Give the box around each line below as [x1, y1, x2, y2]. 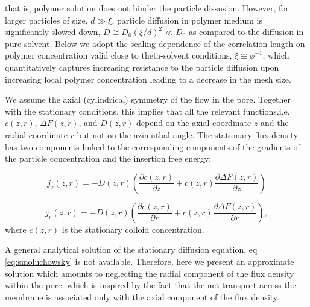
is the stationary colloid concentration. [62, 223, 204, 235]
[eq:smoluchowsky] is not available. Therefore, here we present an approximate [5, 255, 294, 267]
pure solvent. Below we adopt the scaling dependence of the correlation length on [5, 37, 305, 49]
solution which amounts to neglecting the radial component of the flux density [5, 267, 294, 279]
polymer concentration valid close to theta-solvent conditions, [5, 49, 232, 62]
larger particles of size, [5, 13, 88, 26]
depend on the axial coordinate [136, 116, 251, 129]
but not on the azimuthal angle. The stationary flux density [77, 128, 298, 141]
